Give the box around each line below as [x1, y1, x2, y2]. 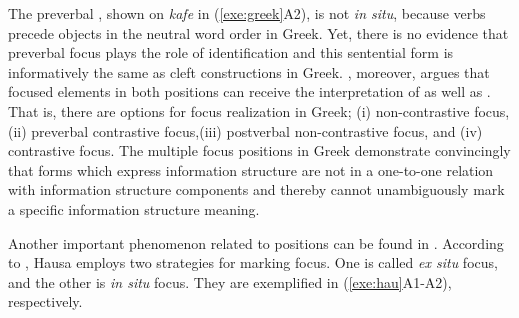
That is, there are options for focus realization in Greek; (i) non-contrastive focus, [8, 100, 510, 121]
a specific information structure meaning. [8, 198, 260, 219]
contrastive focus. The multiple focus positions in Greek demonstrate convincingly [8, 140, 511, 161]
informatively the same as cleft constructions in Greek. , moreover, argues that [8, 61, 490, 82]
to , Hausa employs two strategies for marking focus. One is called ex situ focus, [8, 252, 498, 273]
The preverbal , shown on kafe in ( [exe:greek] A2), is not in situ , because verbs [8, 3, 486, 23]
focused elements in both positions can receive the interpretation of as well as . [8, 81, 491, 102]
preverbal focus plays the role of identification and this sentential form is [8, 42, 454, 63]
